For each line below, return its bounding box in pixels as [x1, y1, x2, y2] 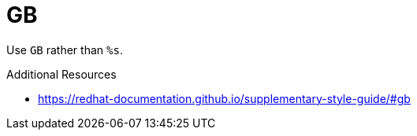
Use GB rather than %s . [6, 42, 123, 57]
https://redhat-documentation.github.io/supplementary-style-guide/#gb [38, 91, 411, 105]
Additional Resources [6, 67, 117, 81]
